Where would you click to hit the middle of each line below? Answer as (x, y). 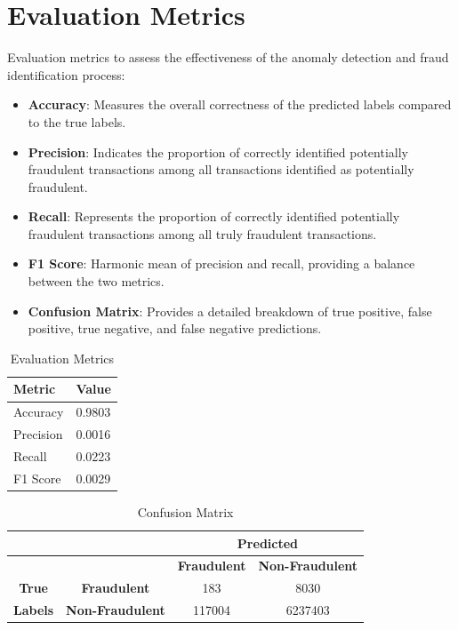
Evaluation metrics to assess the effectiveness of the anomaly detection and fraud (228, 57)
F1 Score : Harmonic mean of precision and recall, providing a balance (221, 263)
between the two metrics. (96, 281)
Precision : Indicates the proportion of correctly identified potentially (218, 152)
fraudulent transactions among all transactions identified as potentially (221, 169)
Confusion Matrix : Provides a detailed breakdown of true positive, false (230, 311)
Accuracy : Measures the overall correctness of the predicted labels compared (240, 104)
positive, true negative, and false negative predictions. (175, 328)
